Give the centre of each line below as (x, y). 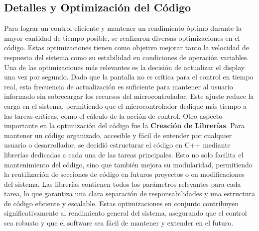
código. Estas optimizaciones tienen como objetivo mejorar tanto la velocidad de (127, 47)
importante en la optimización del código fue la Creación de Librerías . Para (124, 125)
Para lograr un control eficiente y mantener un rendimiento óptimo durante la (123, 28)
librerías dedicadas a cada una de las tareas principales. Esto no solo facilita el (124, 154)
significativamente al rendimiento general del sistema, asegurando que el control (126, 213)
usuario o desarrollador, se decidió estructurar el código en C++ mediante (117, 145)
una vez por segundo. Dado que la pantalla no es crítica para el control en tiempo (129, 77)
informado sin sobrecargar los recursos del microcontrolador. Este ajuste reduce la (129, 96)
